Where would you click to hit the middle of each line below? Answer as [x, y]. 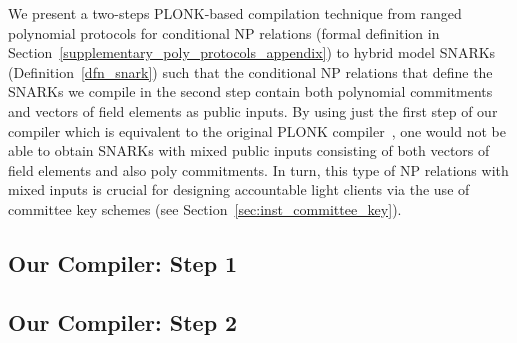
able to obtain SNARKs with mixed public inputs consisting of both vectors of [249, 150]
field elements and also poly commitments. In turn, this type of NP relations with [258, 169]
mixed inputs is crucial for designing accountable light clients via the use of [239, 189]
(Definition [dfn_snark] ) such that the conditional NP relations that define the [250, 71]
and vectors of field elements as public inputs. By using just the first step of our [253, 110]
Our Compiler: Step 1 [123, 262]
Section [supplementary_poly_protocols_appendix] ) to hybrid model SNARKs [252, 52]
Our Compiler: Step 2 [123, 321]
